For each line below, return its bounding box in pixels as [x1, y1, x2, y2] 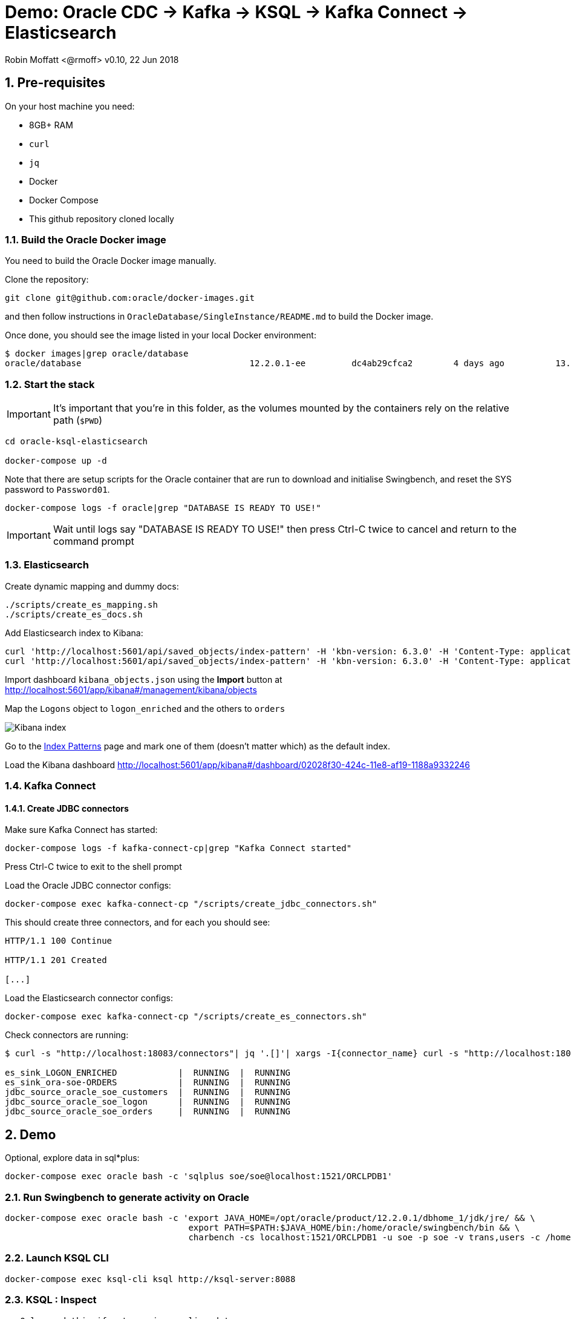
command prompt [53, 535, 134, 548]
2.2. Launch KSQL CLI [5, 1252, 109, 1265]
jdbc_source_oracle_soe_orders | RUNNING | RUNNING [5, 1107, 291, 1117]
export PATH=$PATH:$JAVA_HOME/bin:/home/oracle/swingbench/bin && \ [188, 1223, 520, 1233]
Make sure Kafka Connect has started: [5, 824, 158, 835]
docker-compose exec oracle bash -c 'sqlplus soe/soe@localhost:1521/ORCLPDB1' [5, 1171, 393, 1182]
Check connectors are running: [5, 1030, 129, 1041]
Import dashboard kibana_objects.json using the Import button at [5, 674, 282, 685]
